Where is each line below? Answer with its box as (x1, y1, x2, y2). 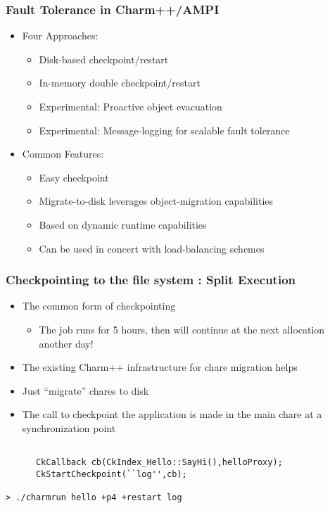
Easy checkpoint (39, 170, 109, 184)
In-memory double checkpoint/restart (39, 75, 201, 90)
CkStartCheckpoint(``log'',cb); (35, 469, 187, 479)
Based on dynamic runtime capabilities (39, 217, 207, 231)
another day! (39, 336, 94, 350)
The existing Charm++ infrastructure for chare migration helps (22, 360, 298, 374)
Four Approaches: (22, 28, 99, 43)
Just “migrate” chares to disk (22, 383, 149, 398)
